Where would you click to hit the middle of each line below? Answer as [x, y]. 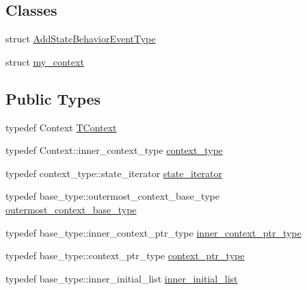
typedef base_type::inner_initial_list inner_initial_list [122, 278]
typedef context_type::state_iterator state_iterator [114, 173]
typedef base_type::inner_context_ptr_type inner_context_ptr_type [153, 232]
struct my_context [45, 61]
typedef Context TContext [61, 127]
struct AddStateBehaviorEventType [81, 39]
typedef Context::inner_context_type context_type [114, 150]
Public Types [53, 98]
